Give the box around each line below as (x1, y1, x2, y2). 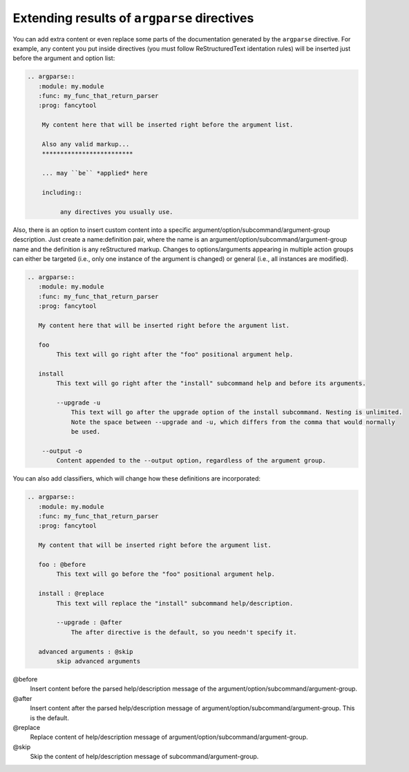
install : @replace (38, 590, 104, 597)
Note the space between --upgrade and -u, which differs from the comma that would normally (70, 418, 395, 426)
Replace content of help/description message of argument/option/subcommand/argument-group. (30, 733, 308, 742)
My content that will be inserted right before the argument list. (38, 541, 272, 549)
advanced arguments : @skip (38, 648, 134, 655)
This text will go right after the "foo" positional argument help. (56, 351, 294, 358)
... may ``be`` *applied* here (41, 169, 148, 177)
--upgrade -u (56, 399, 101, 407)
